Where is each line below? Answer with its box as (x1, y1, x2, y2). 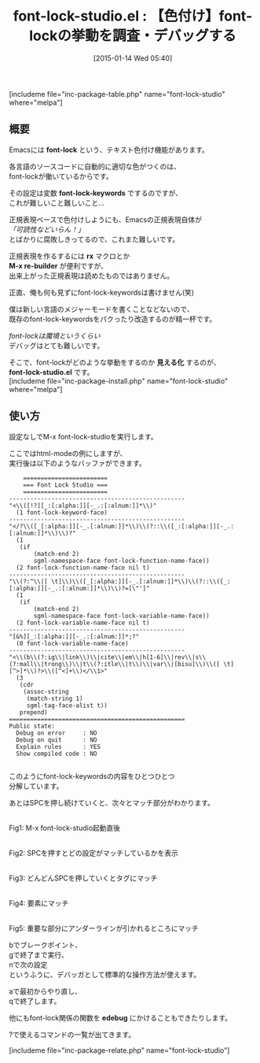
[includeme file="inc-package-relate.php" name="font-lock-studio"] (9, 1045, 230, 1055)
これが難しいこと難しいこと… (9, 198, 105, 207)
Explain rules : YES (16, 743, 101, 750)
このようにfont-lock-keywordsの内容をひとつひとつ (9, 771, 175, 780)
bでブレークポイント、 (9, 940, 82, 950)
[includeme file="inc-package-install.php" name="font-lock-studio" (9, 376, 229, 386)
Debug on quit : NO (16, 735, 97, 744)
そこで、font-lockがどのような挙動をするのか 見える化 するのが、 (9, 357, 221, 367)
